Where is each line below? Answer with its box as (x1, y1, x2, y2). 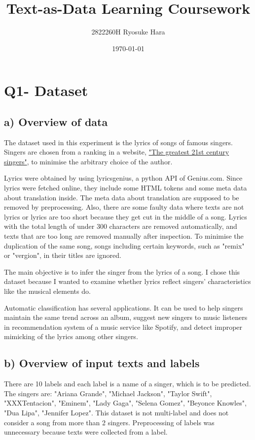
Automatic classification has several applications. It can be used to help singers (4, 302, 243, 313)
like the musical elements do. (4, 286, 91, 296)
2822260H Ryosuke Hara (91, 27, 165, 37)
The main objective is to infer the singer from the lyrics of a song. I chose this (4, 266, 240, 277)
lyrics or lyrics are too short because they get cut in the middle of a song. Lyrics (4, 211, 247, 221)
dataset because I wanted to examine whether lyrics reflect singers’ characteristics (4, 276, 251, 286)
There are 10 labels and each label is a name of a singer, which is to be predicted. (4, 378, 251, 389)
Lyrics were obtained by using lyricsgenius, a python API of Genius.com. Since (4, 173, 243, 183)
